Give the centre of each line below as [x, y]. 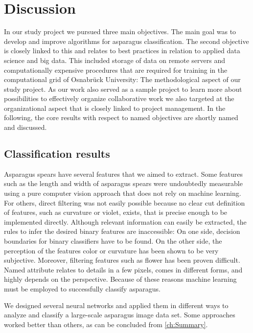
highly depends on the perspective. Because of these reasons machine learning [120, 279]
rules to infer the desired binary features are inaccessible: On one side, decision [122, 231]
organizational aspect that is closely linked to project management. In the [115, 108]
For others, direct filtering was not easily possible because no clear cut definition [125, 202]
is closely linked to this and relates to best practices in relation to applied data [122, 51]
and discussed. [25, 127]
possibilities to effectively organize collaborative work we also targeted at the [119, 98]
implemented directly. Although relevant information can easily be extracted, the [125, 221]
